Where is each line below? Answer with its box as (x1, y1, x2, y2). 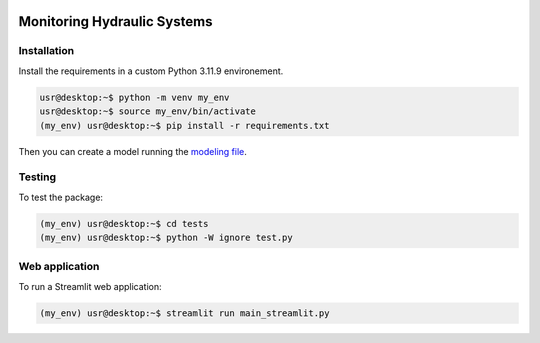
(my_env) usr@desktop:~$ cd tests (39, 218, 209, 229)
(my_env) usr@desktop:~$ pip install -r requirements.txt (39, 120, 330, 131)
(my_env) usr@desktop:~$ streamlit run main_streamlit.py (39, 307, 330, 319)
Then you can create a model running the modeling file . (18, 145, 247, 157)
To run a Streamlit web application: (18, 280, 162, 292)
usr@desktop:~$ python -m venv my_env (39, 91, 230, 103)
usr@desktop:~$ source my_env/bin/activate (39, 106, 257, 117)
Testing (18, 170, 57, 184)
